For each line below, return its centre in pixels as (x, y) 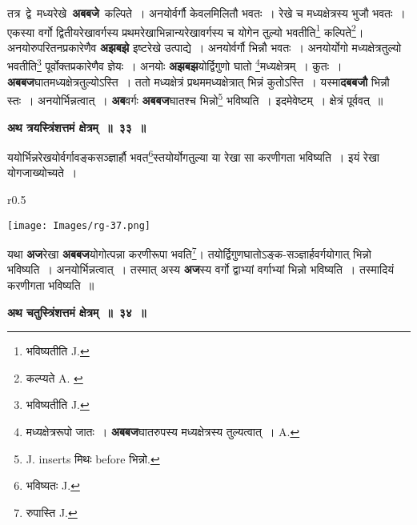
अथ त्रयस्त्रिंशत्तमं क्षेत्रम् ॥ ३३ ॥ (76, 127)
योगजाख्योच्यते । (42, 172)
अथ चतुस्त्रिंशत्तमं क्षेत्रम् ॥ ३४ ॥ (77, 312)
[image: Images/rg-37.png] (79, 225)
